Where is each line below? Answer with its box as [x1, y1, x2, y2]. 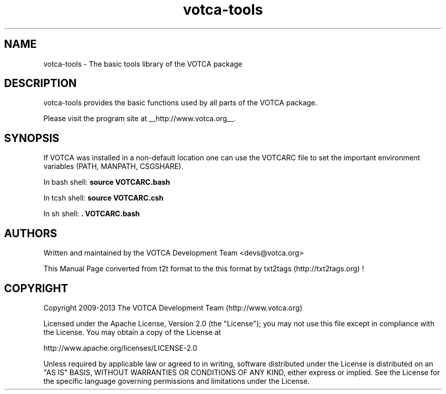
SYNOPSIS [4, 131, 60, 145]
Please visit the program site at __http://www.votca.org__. [43, 114, 236, 123]
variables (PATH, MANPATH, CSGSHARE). [43, 162, 183, 171]
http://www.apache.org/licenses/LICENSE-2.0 [43, 343, 198, 352]
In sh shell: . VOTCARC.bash [43, 209, 140, 218]
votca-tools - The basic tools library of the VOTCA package [43, 59, 242, 68]
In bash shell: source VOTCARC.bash [43, 178, 170, 187]
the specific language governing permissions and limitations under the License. [43, 376, 310, 385]
